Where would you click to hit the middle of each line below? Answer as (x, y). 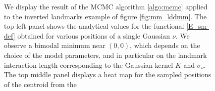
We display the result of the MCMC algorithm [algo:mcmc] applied (106, 6)
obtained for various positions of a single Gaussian (94, 35)
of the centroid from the (40, 84)
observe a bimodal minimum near (55, 45)
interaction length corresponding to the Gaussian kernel (89, 65)
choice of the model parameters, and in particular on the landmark (106, 55)
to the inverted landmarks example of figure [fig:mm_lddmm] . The (105, 16)
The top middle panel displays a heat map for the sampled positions (108, 74)
